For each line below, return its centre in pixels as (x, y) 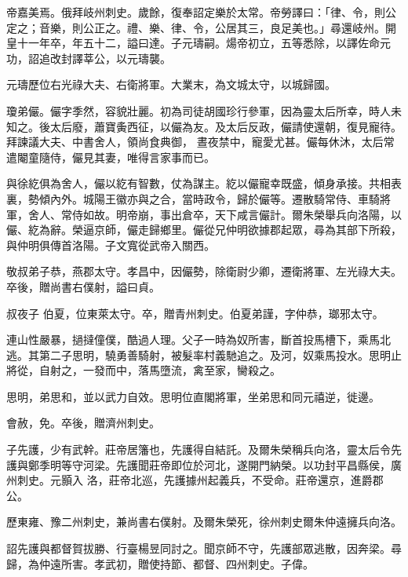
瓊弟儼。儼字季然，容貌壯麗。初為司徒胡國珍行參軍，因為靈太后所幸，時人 (199, 110)
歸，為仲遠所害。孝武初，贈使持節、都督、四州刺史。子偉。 (160, 563)
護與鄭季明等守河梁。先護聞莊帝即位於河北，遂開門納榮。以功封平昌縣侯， (199, 464)
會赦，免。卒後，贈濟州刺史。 (83, 423)
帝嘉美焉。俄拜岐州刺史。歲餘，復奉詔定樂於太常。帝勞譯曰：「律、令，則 (196, 12)
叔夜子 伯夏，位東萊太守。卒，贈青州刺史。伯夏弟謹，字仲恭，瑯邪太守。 (195, 313)
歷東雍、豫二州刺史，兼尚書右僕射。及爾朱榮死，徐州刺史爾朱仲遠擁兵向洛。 (204, 522)
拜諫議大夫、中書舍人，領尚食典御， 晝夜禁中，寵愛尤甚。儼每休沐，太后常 (200, 142)
